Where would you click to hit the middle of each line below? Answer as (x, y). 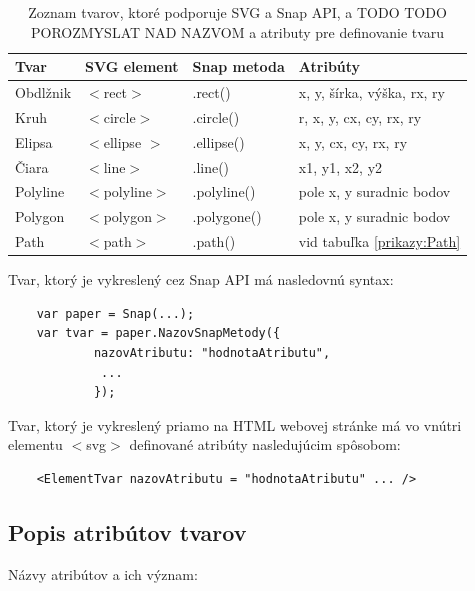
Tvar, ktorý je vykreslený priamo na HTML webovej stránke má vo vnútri (235, 424)
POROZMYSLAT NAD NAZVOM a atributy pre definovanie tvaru (237, 31)
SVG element (132, 66)
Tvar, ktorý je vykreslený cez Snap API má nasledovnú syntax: (201, 279)
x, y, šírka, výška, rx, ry (371, 92)
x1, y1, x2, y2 (340, 166)
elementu (35, 444)
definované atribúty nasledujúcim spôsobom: (265, 444)
